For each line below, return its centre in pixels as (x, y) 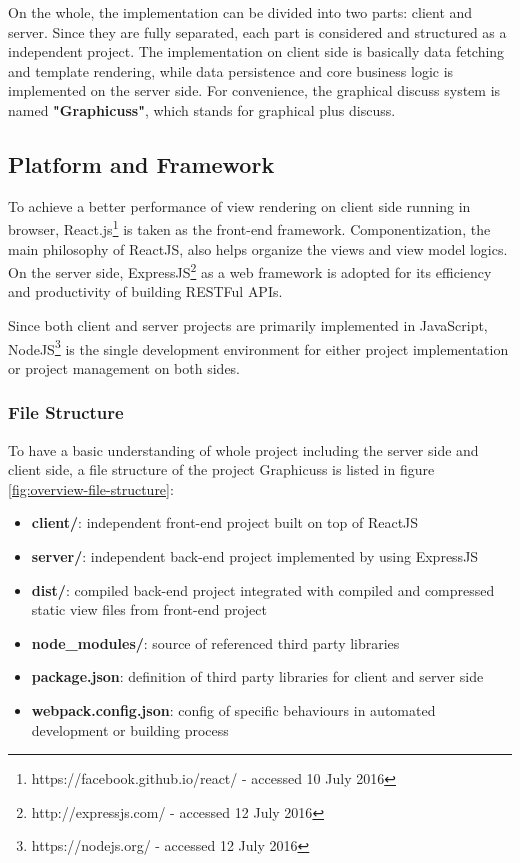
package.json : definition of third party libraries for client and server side (257, 676)
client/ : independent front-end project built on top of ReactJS (225, 522)
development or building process (130, 729)
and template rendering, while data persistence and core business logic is (231, 70)
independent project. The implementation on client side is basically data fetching (256, 51)
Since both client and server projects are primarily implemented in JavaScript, (248, 325)
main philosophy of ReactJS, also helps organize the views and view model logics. (258, 248)
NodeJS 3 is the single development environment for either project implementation (258, 347)
